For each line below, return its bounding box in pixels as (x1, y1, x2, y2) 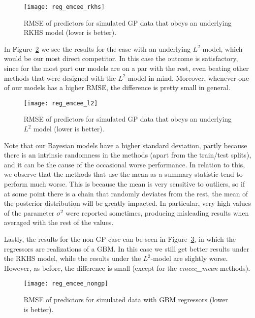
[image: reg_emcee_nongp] (24, 280, 108, 287)
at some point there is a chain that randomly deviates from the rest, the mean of (4, 188, 248, 198)
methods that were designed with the (4, 72, 116, 83)
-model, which (200, 43, 243, 54)
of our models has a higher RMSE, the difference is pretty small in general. (4, 82, 230, 93)
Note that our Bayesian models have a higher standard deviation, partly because (4, 140, 247, 150)
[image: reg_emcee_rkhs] (24, 3, 105, 10)
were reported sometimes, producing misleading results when (65, 207, 249, 218)
